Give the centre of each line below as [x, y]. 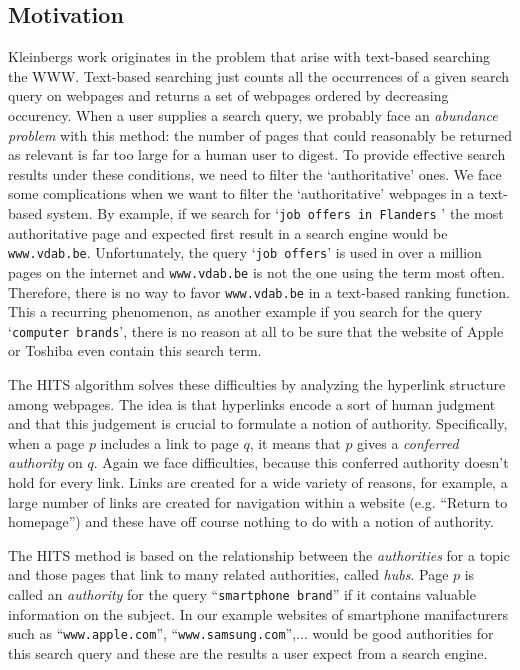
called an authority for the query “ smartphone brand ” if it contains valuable [242, 593]
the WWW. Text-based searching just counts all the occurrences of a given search [259, 75]
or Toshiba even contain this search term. [135, 350]
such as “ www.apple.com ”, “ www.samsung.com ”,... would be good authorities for [251, 633]
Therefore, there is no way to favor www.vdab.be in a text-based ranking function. [259, 291]
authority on [45, 462]
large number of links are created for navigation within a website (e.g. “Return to [258, 501]
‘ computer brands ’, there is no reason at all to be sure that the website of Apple [256, 330]
